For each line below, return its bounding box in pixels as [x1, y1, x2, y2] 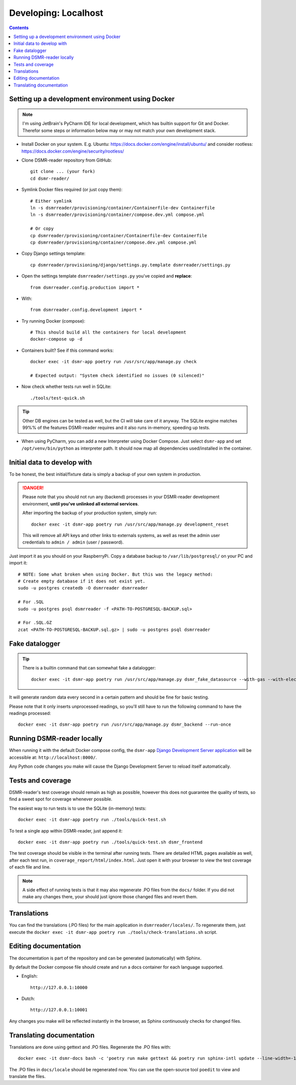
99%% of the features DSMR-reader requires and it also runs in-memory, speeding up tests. [22, 424, 211, 430]
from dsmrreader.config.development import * [30, 307, 143, 313]
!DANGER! [22, 485, 44, 491]
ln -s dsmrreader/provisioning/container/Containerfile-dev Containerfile [30, 205, 215, 210]
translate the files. [9, 1073, 46, 1079]
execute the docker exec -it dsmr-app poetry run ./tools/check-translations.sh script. [9, 929, 218, 935]
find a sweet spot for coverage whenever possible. [9, 796, 112, 802]
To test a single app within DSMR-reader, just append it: [9, 828, 123, 834]
